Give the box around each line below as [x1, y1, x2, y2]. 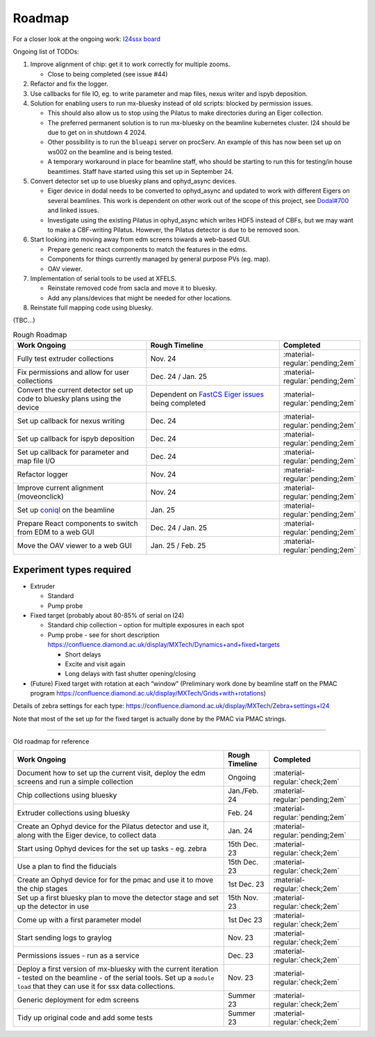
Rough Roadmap [12, 330, 67, 340]
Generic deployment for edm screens [17, 995, 140, 1004]
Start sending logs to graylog [17, 933, 112, 942]
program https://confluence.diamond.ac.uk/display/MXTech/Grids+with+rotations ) [30, 689, 267, 698]
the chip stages [17, 883, 68, 893]
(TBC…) [12, 316, 35, 325]
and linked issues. [47, 206, 99, 215]
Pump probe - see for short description [47, 630, 160, 639]
